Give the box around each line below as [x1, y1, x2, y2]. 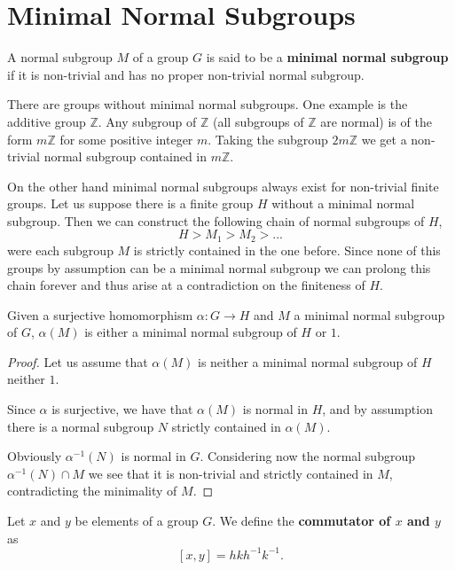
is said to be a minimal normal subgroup [206, 48, 449, 66]
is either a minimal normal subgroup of [84, 323, 297, 341]
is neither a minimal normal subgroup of [197, 352, 418, 371]
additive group [7, 112, 86, 130]
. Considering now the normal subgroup [200, 447, 415, 465]
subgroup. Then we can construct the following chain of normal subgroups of [7, 211, 425, 230]
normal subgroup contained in [43, 147, 208, 166]
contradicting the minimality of [7, 481, 177, 500]
